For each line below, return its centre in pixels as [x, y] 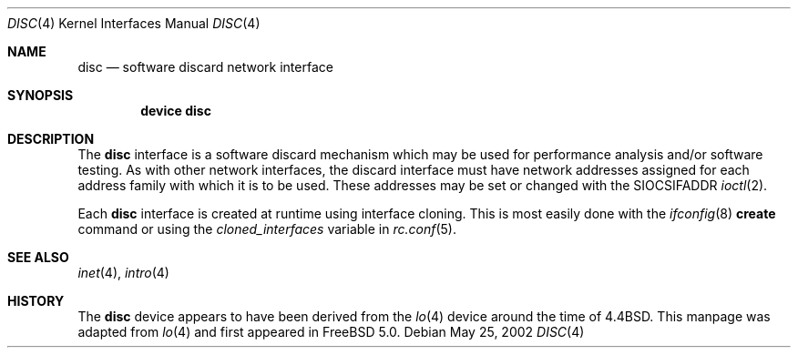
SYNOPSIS [41, 95]
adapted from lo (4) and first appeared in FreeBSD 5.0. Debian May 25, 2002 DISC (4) [331, 332]
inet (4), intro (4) [123, 273]
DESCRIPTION [51, 139]
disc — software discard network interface [205, 67]
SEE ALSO [38, 257]
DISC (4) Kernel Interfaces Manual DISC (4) [134, 23]
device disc [176, 111]
